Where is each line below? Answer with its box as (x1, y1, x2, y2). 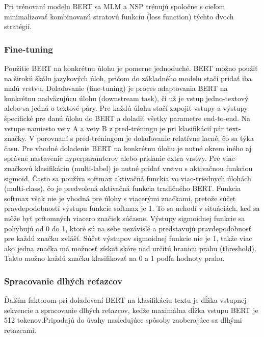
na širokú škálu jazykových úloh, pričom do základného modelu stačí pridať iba (4, 73, 252, 83)
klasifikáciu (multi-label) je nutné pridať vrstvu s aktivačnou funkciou (35, 162, 253, 173)
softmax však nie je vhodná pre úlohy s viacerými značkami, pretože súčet (4, 192, 236, 203)
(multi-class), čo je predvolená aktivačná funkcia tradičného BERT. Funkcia (4, 183, 241, 194)
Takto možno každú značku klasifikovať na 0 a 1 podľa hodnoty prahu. (4, 253, 225, 263)
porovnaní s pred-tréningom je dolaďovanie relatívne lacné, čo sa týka (37, 133, 254, 143)
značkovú (4, 162, 33, 173)
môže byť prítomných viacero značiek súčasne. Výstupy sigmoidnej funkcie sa (4, 212, 245, 223)
